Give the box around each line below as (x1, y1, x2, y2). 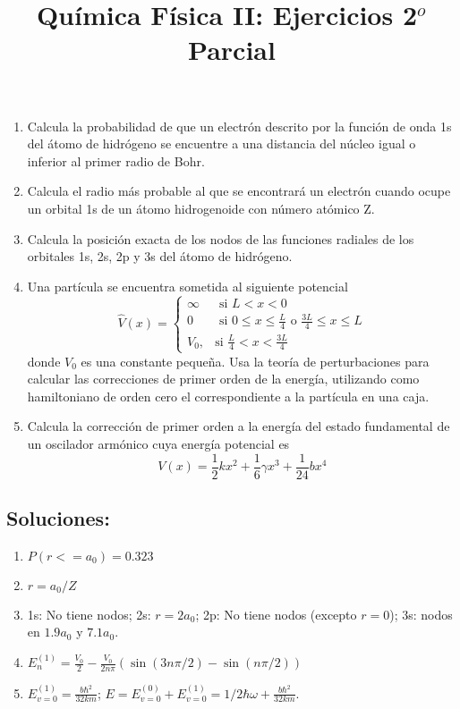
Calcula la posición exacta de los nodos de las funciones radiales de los (27, 229, 414, 248)
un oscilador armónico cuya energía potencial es (27, 434, 290, 452)
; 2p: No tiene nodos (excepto (195, 604, 357, 623)
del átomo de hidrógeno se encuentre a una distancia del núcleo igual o (27, 134, 416, 153)
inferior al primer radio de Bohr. (27, 151, 205, 170)
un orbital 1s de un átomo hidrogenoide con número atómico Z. (27, 198, 375, 217)
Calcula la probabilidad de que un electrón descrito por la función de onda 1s (27, 116, 452, 135)
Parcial (188, 31, 276, 68)
